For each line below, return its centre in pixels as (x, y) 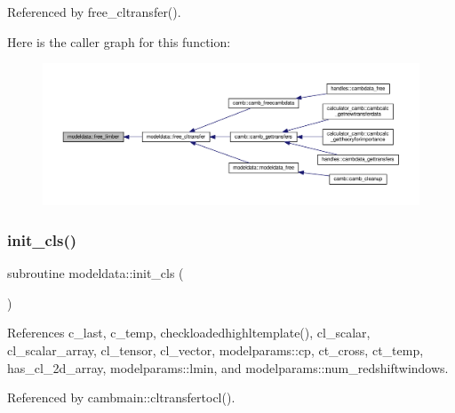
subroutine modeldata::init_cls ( (96, 273)
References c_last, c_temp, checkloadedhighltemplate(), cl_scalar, (189, 333)
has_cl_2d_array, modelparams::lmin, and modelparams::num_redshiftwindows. (228, 367)
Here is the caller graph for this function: (119, 41)
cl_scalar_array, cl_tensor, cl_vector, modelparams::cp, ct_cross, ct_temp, (216, 350)
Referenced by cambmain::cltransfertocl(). (121, 397)
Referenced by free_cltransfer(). (94, 12)
